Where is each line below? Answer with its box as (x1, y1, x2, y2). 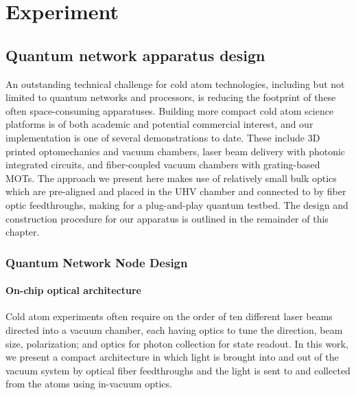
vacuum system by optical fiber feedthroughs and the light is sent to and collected (5, 363, 351, 377)
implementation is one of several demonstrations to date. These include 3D (5, 130, 320, 144)
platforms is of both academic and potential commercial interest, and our (5, 117, 313, 131)
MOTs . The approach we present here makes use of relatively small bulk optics (5, 170, 337, 185)
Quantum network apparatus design (5, 44, 265, 65)
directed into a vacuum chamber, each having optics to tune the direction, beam (5, 322, 343, 337)
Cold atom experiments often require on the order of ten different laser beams (5, 309, 333, 324)
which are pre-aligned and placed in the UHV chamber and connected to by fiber (5, 184, 346, 199)
